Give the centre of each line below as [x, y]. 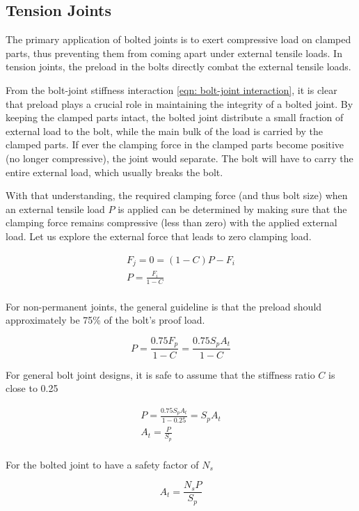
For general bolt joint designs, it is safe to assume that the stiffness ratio [160, 374]
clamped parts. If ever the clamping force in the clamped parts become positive [175, 144]
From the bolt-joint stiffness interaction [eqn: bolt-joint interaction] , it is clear [171, 89]
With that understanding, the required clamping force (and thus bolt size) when [177, 195]
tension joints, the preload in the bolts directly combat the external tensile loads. [178, 66]
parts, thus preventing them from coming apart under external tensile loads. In [174, 53]
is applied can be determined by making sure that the [232, 209]
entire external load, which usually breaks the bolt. [114, 172]
